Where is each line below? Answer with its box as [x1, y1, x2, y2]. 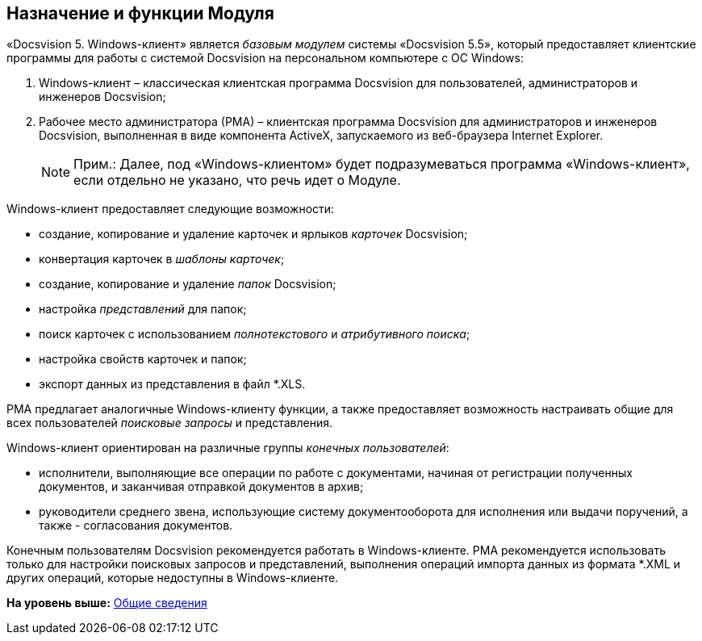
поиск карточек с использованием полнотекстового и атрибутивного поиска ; [39, 327, 470, 341]
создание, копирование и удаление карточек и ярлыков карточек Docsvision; [39, 227, 468, 241]
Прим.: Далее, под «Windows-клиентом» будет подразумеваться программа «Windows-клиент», [73, 156, 690, 173]
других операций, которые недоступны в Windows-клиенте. [6, 571, 339, 585]
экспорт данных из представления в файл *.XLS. [39, 377, 306, 392]
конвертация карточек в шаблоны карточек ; [39, 252, 285, 266]
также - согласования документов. [39, 518, 233, 533]
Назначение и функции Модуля [6, 3, 274, 23]
